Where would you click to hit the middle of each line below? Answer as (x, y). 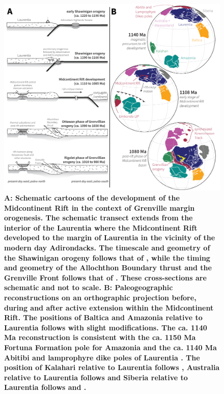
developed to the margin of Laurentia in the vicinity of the (110, 237)
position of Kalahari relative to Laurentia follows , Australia (112, 367)
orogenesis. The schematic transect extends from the (99, 218)
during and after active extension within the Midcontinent (109, 307)
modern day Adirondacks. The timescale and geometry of (107, 247)
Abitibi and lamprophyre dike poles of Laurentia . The (102, 357)
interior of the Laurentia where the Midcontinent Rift (101, 227)
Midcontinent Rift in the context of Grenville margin (100, 207)
